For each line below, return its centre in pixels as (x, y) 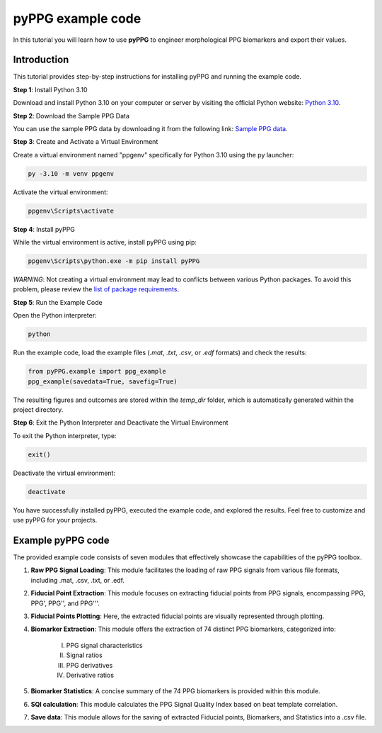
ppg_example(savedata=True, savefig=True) (103, 381)
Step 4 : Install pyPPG (44, 229)
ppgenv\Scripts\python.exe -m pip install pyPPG (114, 261)
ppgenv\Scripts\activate (71, 211)
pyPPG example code (77, 18)
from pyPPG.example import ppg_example (97, 371)
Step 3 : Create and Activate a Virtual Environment (86, 142)
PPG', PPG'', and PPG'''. (65, 603)
